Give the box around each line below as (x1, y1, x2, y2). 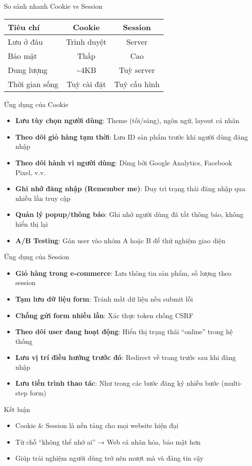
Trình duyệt (66, 36, 107, 47)
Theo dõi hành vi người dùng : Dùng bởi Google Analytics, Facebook (15, 157, 233, 167)
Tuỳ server (119, 64, 155, 75)
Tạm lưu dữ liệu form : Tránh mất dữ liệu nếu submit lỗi (15, 293, 193, 304)
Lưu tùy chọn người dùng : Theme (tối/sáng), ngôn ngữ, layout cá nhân (15, 115, 239, 125)
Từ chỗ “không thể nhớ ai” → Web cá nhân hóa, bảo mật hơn (15, 436, 201, 447)
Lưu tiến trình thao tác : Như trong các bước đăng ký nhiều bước (15, 378, 219, 388)
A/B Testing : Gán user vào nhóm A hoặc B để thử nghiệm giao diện (15, 235, 225, 245)
